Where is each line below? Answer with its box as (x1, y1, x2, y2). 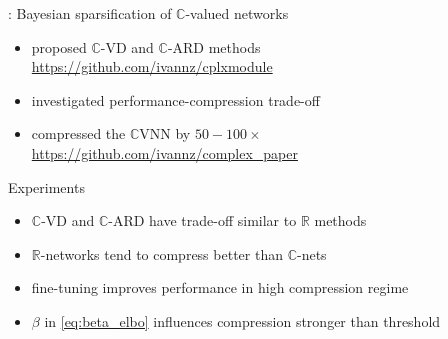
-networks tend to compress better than (40, 243, 283, 264)
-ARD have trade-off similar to (108, 210, 297, 231)
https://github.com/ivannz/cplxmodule (31, 56, 273, 77)
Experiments (8, 176, 85, 197)
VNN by (139, 123, 191, 144)
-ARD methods (167, 36, 261, 57)
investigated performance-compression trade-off (31, 89, 320, 110)
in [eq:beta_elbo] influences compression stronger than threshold (44, 310, 441, 331)
